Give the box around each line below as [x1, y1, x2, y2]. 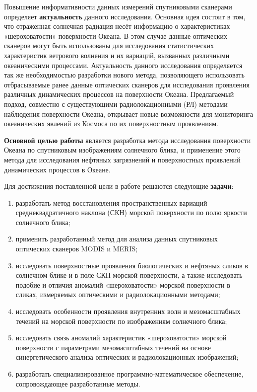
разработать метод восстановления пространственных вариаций [15, 197, 207, 208]
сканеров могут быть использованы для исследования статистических [4, 40, 214, 51]
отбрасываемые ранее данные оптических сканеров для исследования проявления [4, 79, 250, 89]
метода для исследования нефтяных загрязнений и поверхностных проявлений [4, 154, 241, 164]
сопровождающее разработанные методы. [15, 378, 140, 389]
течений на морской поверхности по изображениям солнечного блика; [15, 315, 227, 326]
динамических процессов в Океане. [4, 164, 111, 174]
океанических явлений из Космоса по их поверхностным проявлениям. [4, 118, 218, 129]
